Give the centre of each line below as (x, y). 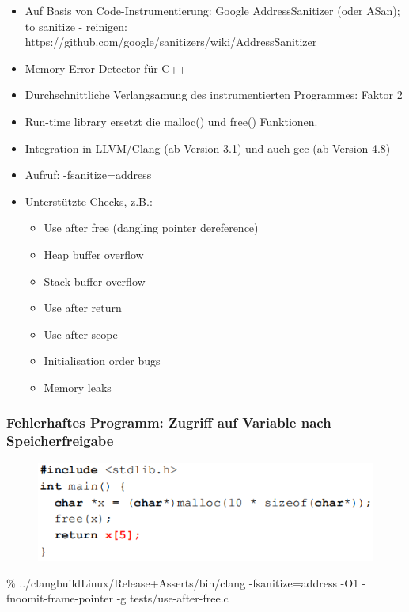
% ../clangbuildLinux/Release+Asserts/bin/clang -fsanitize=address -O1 (183, 582)
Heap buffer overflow (94, 254)
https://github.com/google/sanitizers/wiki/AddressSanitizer (171, 42)
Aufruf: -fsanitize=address (88, 175)
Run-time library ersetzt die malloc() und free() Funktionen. (171, 121)
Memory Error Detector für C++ (106, 68)
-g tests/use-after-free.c (172, 598)
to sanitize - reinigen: (76, 26)
